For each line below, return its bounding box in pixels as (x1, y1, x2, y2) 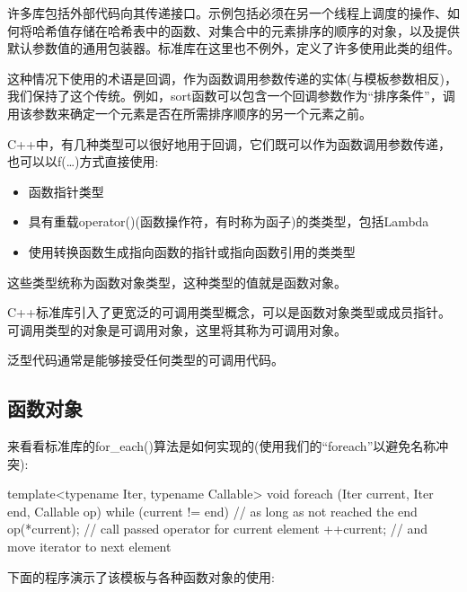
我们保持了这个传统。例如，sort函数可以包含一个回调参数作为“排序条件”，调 (7, 86, 455, 105)
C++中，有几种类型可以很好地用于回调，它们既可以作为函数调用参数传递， (7, 134, 451, 153)
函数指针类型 (28, 181, 104, 200)
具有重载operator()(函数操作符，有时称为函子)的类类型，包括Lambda (28, 212, 429, 231)
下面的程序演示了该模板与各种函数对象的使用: (7, 567, 275, 586)
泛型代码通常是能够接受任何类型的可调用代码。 (7, 350, 284, 369)
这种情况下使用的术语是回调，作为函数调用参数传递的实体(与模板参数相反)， (7, 68, 457, 87)
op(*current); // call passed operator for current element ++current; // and (7, 519, 427, 538)
